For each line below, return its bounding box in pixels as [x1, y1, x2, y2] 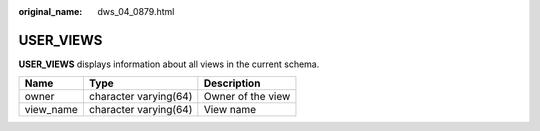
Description [203, 76, 261, 90]
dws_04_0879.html [97, 6, 175, 17]
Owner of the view [203, 90, 291, 104]
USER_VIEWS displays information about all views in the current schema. [18, 58, 320, 70]
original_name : [18, 6, 83, 17]
